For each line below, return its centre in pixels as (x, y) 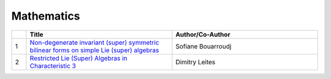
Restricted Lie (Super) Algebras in (78, 58)
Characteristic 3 (53, 66)
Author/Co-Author (203, 34)
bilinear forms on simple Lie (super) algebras (94, 50)
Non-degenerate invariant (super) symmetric (94, 42)
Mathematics (46, 16)
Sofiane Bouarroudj (204, 46)
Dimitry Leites (196, 62)
